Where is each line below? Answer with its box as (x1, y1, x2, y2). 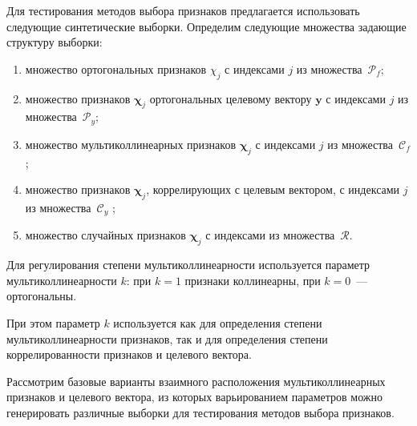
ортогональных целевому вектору (149, 90, 312, 106)
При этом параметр (6, 315, 100, 332)
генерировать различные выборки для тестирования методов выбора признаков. (6, 404, 395, 421)
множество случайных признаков (25, 227, 186, 243)
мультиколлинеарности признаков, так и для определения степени (6, 330, 328, 347)
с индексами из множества (205, 227, 335, 243)
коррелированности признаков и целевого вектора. (6, 346, 252, 363)
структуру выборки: (6, 34, 103, 50)
